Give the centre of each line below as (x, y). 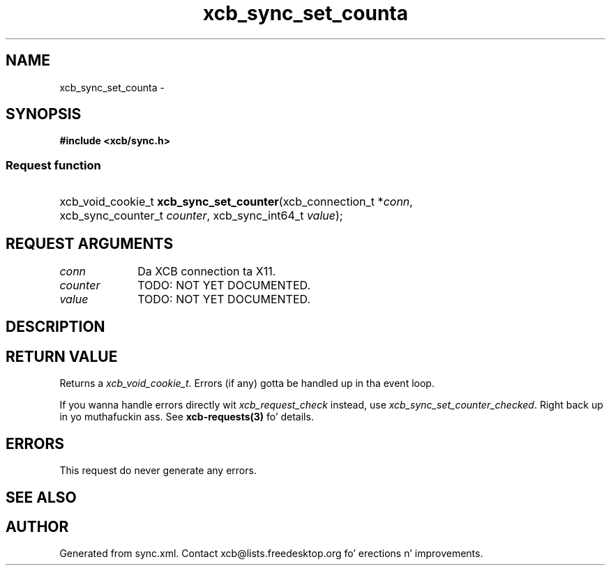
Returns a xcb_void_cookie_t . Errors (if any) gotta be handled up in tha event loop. (247, 383)
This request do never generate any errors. (158, 471)
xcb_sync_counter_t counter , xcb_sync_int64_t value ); (201, 216)
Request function (53, 165)
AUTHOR (37, 526)
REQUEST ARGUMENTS (90, 243)
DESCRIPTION (55, 327)
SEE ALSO (41, 497)
